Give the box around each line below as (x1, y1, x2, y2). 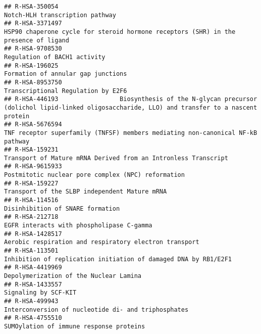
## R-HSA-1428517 (4, 230, 62, 237)
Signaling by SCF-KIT (4, 289, 77, 297)
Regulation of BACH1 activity (4, 53, 106, 61)
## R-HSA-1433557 (4, 280, 62, 288)
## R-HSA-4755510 (4, 314, 62, 322)
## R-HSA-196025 (4, 62, 59, 69)
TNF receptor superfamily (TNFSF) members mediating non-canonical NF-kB (4, 129, 257, 136)
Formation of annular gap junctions (4, 70, 127, 78)
